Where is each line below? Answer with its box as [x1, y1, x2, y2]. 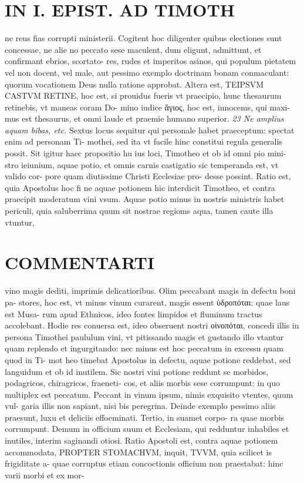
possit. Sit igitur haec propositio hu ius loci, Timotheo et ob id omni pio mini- [5, 147, 286, 159]
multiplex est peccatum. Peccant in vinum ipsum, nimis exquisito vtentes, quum [5, 388, 293, 400]
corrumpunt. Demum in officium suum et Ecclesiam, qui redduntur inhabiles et [5, 422, 289, 435]
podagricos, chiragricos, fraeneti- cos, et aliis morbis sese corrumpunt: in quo [5, 377, 281, 389]
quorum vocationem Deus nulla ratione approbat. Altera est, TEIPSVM [5, 78, 264, 90]
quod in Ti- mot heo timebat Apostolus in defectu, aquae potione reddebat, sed [5, 353, 291, 365]
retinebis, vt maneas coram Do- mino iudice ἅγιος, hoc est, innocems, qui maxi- [5, 100, 291, 113]
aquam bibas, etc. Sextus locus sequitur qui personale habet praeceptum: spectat [5, 123, 295, 136]
